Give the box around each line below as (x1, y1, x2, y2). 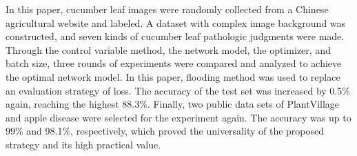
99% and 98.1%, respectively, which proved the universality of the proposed (6, 124, 325, 138)
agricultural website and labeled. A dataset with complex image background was (6, 15, 346, 30)
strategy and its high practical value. (6, 137, 161, 151)
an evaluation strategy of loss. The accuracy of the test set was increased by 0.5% (6, 83, 350, 97)
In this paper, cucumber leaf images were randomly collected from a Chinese (6, 2, 329, 16)
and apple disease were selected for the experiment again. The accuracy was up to (6, 110, 351, 124)
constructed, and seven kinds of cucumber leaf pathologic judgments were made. (6, 29, 345, 43)
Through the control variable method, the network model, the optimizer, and (6, 42, 331, 57)
